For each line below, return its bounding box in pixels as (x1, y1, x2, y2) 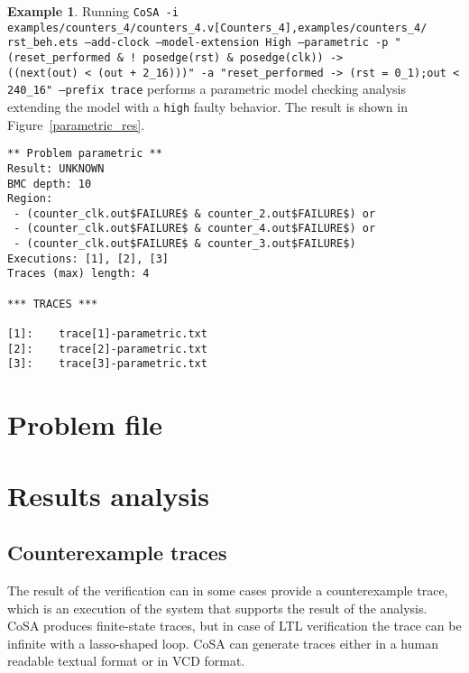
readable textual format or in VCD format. (7, 651, 245, 670)
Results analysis (7, 476, 209, 513)
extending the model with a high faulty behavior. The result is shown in (7, 97, 408, 115)
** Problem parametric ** (7, 147, 162, 161)
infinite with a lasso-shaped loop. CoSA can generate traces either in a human (7, 633, 438, 652)
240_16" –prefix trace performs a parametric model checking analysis (7, 79, 406, 98)
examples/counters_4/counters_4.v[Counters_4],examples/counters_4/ (7, 21, 428, 34)
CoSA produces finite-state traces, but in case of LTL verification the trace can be (7, 616, 462, 635)
